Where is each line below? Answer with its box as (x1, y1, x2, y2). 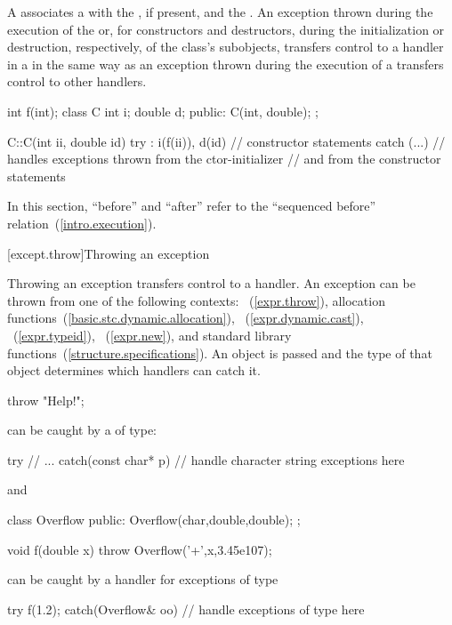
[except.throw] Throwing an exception (7, 244, 210, 262)
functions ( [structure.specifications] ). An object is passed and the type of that (7, 343, 432, 362)
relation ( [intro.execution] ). (7, 213, 157, 232)
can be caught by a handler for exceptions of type (7, 570, 278, 589)
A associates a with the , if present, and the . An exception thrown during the (7, 3, 433, 20)
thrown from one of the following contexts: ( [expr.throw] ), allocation (7, 291, 385, 309)
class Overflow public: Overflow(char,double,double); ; (7, 510, 301, 529)
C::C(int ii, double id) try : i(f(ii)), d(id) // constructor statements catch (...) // (7, 132, 446, 150)
